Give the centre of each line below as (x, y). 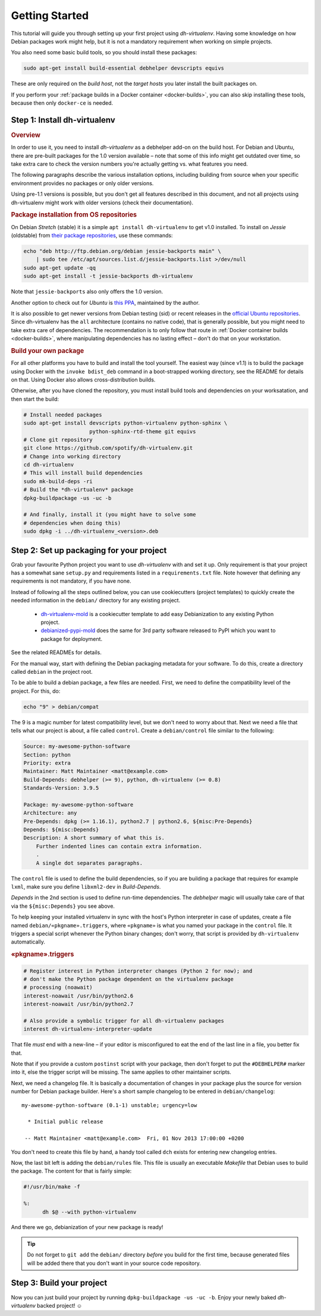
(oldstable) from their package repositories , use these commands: (92, 236)
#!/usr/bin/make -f (52, 1187)
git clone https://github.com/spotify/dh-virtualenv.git (108, 448)
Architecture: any (50, 813)
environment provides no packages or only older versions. (82, 183)
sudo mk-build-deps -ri (58, 481)
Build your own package (48, 351)
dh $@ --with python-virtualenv (89, 1212)
